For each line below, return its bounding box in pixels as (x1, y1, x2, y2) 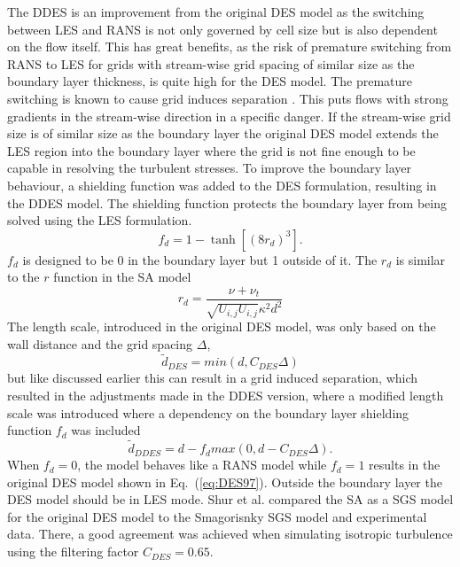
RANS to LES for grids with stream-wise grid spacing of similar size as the (7, 54, 415, 73)
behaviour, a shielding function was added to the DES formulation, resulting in (7, 175, 437, 194)
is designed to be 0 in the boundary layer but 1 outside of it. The (22, 250, 378, 268)
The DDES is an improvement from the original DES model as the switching (7, 3, 425, 20)
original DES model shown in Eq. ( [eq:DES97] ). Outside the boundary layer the (7, 472, 442, 491)
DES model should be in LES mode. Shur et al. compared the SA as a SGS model (7, 490, 454, 509)
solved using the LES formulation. (7, 211, 192, 229)
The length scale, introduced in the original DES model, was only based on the (7, 317, 436, 336)
